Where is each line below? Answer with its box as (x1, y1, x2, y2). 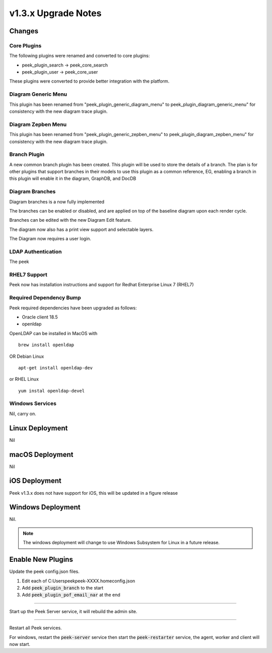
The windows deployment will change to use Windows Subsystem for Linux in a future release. (23, 540, 220, 546)
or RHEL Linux (9, 376, 39, 382)
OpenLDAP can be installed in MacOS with (9, 330, 98, 336)
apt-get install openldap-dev (18, 365, 93, 370)
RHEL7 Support (9, 271, 48, 278)
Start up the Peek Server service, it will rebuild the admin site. (9, 608, 138, 614)
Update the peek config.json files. (9, 568, 80, 574)
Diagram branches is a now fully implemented (9, 199, 105, 205)
